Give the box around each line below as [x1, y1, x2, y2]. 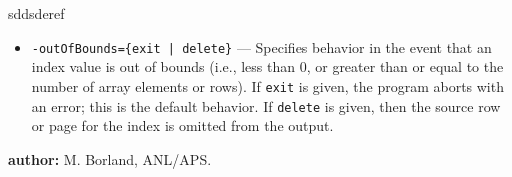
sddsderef [8, 3, 65, 23]
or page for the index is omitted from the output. [31, 115, 334, 136]
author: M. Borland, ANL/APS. [8, 148, 212, 169]
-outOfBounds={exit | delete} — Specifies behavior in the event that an [31, 36, 492, 57]
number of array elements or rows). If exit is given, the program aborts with [31, 75, 504, 96]
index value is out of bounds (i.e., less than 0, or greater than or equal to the [31, 56, 504, 77]
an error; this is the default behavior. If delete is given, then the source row [31, 95, 501, 116]
